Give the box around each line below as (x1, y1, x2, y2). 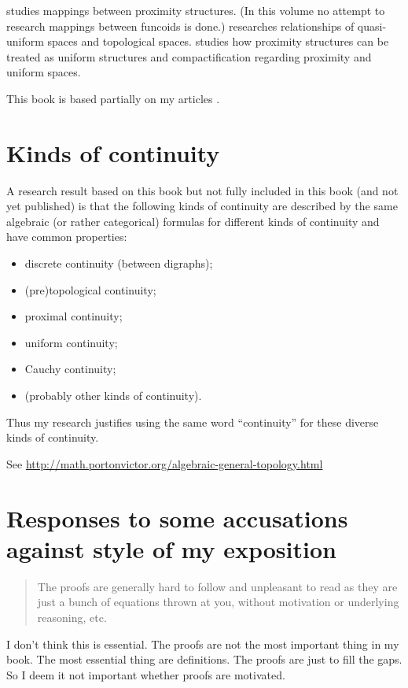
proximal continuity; (24, 308, 123, 324)
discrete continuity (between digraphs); (24, 255, 213, 272)
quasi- (357, 17, 387, 34)
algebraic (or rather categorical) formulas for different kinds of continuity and (6, 213, 380, 229)
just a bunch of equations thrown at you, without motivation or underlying (37, 594, 399, 610)
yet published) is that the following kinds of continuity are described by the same (6, 198, 398, 214)
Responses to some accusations (6, 501, 348, 534)
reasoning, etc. (37, 608, 107, 625)
